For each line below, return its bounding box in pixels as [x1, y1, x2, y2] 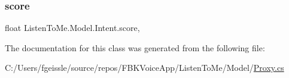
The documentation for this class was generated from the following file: [5, 41, 265, 54]
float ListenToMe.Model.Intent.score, [5, 21, 140, 34]
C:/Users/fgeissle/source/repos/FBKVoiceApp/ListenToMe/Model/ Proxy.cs [5, 61, 284, 74]
